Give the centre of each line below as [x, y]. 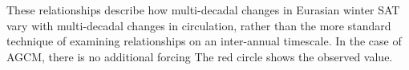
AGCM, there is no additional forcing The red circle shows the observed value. [200, 56]
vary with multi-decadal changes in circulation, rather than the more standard [199, 25]
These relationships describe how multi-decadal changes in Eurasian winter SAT [203, 10]
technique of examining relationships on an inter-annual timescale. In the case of [204, 41]
